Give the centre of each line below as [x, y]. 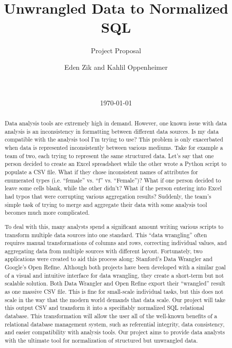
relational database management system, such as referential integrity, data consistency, [115, 324]
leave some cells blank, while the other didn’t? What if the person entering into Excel [113, 188]
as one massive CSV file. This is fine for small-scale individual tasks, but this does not [114, 292]
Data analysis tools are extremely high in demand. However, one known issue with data [116, 123]
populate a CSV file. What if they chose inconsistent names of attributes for [101, 172]
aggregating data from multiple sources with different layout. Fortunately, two [104, 251]
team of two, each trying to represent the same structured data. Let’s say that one [109, 155]
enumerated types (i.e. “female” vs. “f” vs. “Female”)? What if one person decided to [113, 180]
